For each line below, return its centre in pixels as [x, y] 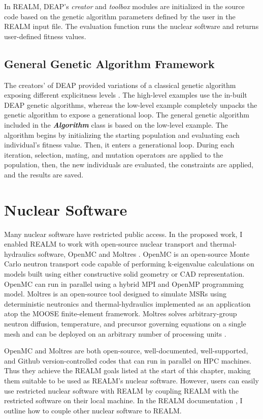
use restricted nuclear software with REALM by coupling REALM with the [122, 390]
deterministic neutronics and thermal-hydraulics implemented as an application [127, 303]
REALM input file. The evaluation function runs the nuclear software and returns [131, 26]
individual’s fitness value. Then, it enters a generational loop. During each [119, 145]
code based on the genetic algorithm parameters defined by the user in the [120, 16]
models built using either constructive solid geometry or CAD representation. [124, 274]
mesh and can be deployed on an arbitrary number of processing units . [115, 333]
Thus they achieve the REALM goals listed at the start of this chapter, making [127, 370]
